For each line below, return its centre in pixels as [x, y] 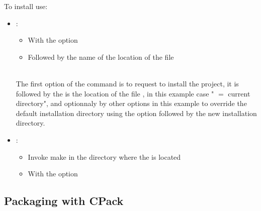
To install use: [26, 6]
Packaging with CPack [64, 201]
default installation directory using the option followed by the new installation [136, 113]
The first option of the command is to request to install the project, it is [127, 83]
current [239, 93]
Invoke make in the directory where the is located [104, 156]
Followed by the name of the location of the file [101, 57]
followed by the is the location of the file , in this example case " [115, 93]
